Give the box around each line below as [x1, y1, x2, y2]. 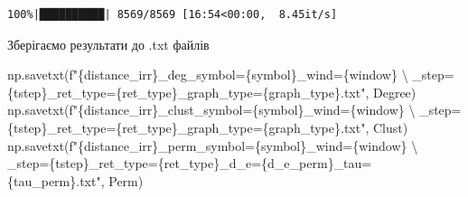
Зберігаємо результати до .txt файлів [7, 34, 210, 53]
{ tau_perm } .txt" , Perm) [7, 171, 144, 190]
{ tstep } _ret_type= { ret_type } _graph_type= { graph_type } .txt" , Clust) [7, 117, 408, 136]
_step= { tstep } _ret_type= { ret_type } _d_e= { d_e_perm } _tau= [7, 154, 372, 173]
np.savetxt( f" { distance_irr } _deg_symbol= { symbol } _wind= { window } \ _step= [7, 65, 454, 84]
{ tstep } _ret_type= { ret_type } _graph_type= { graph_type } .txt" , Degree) [7, 82, 417, 101]
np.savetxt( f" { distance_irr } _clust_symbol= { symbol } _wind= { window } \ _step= [7, 100, 462, 119]
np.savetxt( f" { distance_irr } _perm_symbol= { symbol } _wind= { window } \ [7, 136, 418, 155]
